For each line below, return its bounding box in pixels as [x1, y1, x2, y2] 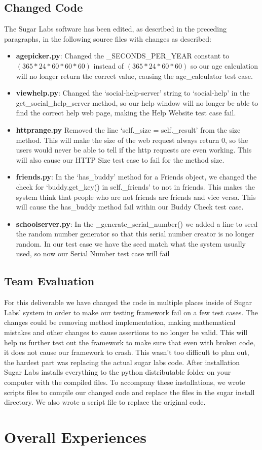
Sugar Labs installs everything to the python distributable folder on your [4, 367, 231, 377]
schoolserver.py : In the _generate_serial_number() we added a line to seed [16, 218, 258, 229]
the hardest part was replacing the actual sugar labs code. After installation [4, 356, 240, 367]
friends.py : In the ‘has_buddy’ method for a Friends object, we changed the [16, 171, 257, 182]
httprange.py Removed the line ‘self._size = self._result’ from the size [16, 124, 241, 135]
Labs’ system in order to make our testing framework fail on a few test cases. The [4, 307, 258, 317]
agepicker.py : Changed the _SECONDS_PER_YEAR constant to [16, 50, 230, 61]
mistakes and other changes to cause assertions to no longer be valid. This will [4, 327, 248, 338]
